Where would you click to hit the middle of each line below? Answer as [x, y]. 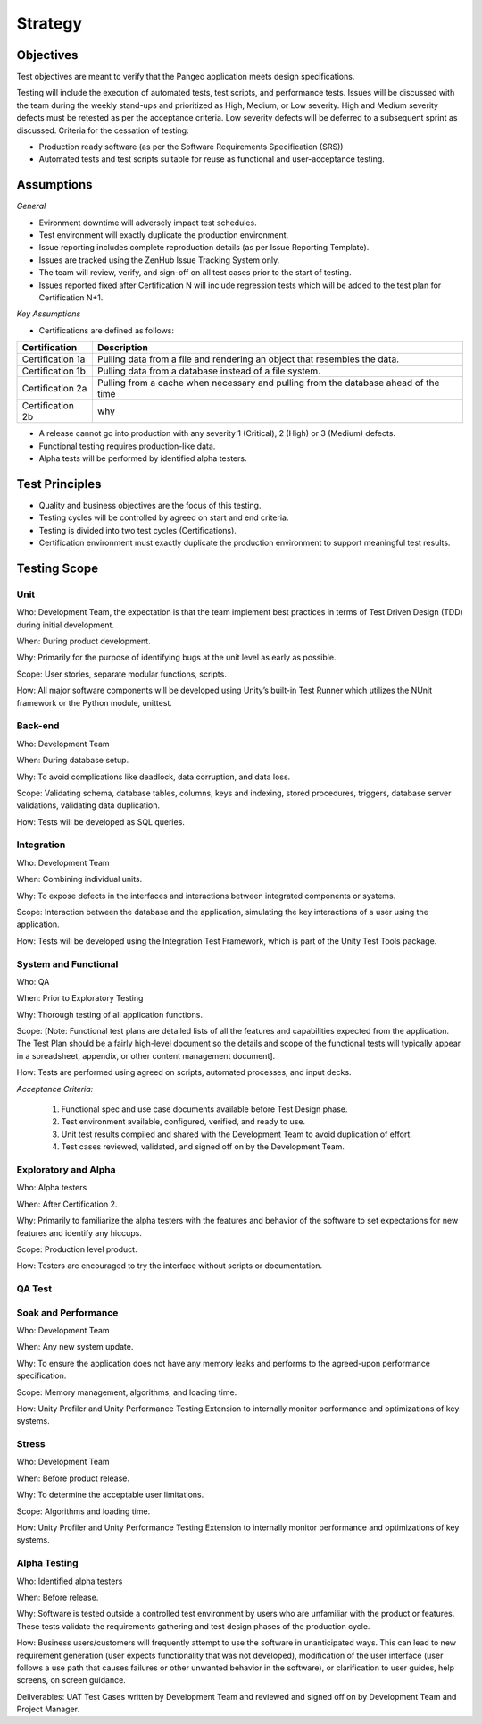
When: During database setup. [73, 761]
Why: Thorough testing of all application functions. [109, 1014]
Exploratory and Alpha [66, 1169]
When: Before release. [58, 1597]
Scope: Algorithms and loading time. [83, 1511]
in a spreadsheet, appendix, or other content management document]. [146, 1055]
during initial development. [66, 625]
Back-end [38, 726]
